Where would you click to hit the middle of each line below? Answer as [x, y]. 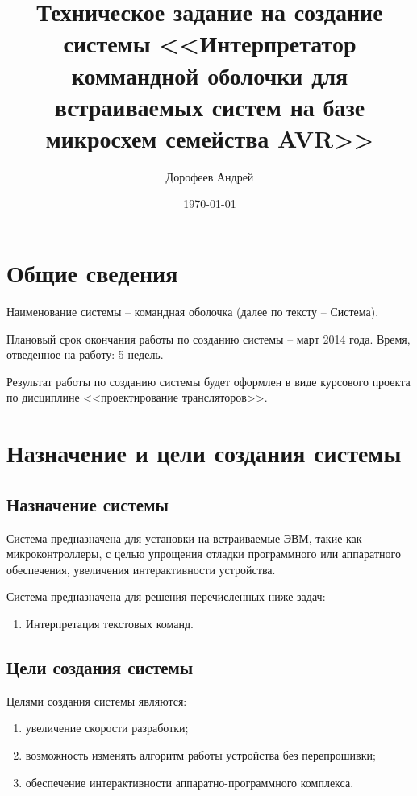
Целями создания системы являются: [97, 700]
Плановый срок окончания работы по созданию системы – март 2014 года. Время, [208, 338]
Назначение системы [88, 504]
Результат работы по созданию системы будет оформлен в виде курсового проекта [208, 381]
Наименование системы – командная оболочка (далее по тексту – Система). [193, 311]
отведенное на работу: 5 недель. [85, 354]
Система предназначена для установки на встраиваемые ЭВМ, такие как [184, 538]
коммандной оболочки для [210, 75]
